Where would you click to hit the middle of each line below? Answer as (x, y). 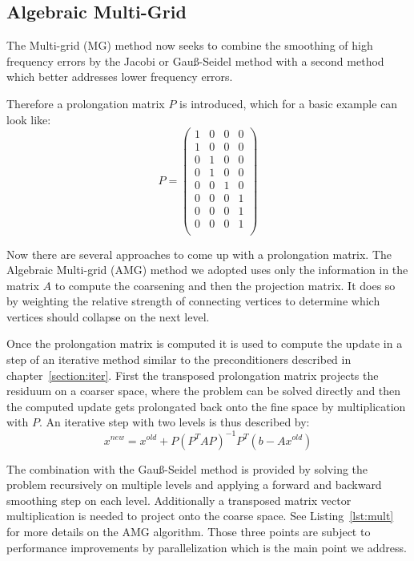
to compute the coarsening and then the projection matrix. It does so (225, 285)
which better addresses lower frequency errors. (120, 77)
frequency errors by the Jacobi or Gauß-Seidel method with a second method (195, 61)
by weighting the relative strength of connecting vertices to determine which (193, 301)
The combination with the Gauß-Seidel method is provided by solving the (187, 468)
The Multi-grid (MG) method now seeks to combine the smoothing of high (190, 45)
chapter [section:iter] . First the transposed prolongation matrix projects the (193, 375)
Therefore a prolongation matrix (86, 103)
